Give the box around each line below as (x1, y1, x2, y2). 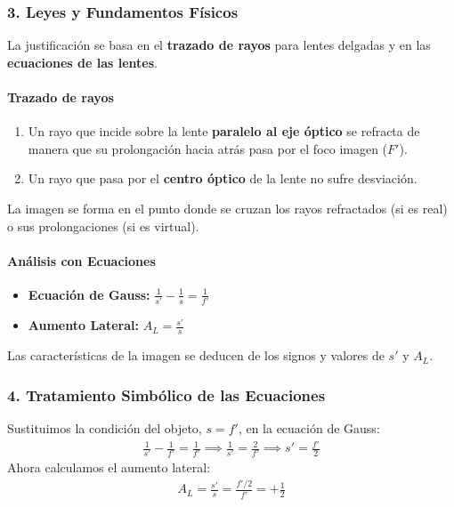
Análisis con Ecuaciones (7, 251, 156, 270)
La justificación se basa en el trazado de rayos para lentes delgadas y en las (7, 36, 431, 54)
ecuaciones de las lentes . (7, 52, 158, 71)
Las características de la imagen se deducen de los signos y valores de (7, 346, 385, 365)
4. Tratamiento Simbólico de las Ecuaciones (7, 383, 326, 406)
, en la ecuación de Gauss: (238, 418, 380, 437)
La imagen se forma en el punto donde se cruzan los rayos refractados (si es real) (7, 198, 448, 217)
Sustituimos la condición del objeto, (7, 418, 202, 437)
